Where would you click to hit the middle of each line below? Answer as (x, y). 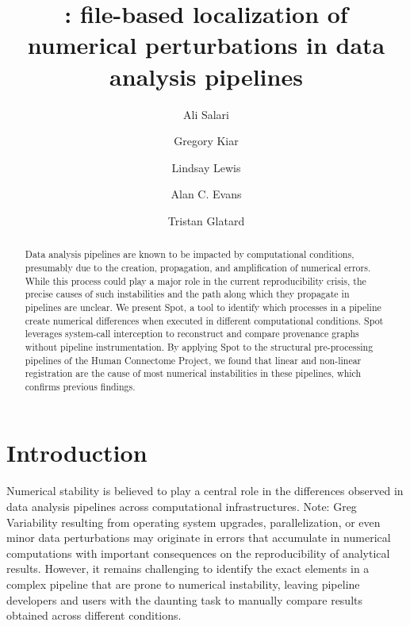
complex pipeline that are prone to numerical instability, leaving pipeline (183, 584)
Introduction (77, 453)
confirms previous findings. (80, 386)
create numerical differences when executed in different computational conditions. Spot (204, 320)
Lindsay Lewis (206, 167)
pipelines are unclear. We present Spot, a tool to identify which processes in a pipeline (203, 307)
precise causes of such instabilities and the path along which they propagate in (187, 294)
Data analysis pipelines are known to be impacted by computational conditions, (190, 254)
